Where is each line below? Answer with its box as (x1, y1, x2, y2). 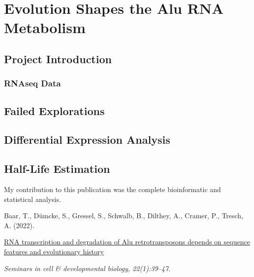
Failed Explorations (4, 103, 105, 118)
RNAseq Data (4, 77, 61, 89)
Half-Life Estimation (4, 161, 110, 176)
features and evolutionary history (4, 246, 104, 256)
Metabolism (4, 17, 86, 38)
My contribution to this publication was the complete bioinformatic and (4, 184, 221, 194)
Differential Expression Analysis (4, 132, 170, 147)
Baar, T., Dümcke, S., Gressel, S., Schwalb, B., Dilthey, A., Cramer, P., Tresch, (4, 210, 244, 221)
